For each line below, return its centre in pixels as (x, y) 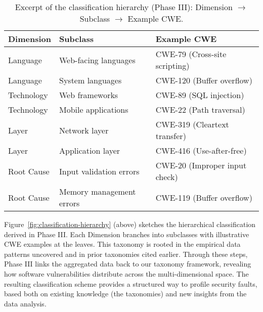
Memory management (98, 191)
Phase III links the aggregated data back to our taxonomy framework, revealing (128, 264)
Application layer (90, 150)
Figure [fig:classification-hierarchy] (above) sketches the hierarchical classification (130, 224)
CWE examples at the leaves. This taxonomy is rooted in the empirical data (122, 244)
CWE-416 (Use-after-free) (201, 150)
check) (167, 177)
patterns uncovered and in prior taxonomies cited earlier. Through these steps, (126, 254)
